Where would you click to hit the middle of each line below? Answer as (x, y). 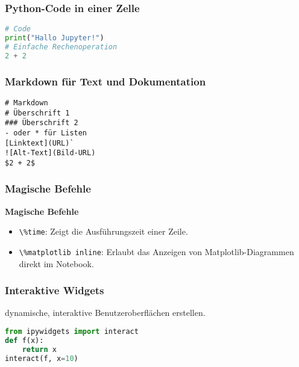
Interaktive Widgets (55, 290)
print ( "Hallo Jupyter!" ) (55, 38)
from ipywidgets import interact (72, 332)
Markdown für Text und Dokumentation (105, 81)
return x (39, 349)
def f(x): (24, 340)
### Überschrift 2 (42, 123)
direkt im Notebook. (56, 263)
